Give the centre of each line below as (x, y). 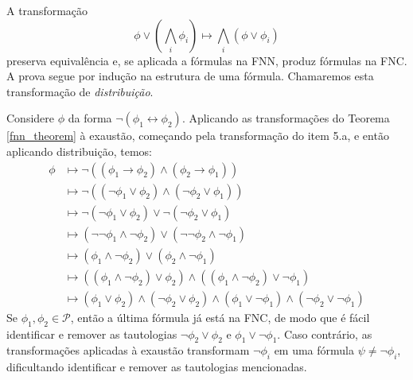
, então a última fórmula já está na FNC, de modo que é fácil (220, 317)
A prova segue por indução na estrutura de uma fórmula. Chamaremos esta (190, 76)
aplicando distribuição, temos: (79, 151)
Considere (31, 118)
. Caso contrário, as (325, 333)
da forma (90, 118)
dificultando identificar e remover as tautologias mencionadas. (157, 367)
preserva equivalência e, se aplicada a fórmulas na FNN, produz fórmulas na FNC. (207, 60)
